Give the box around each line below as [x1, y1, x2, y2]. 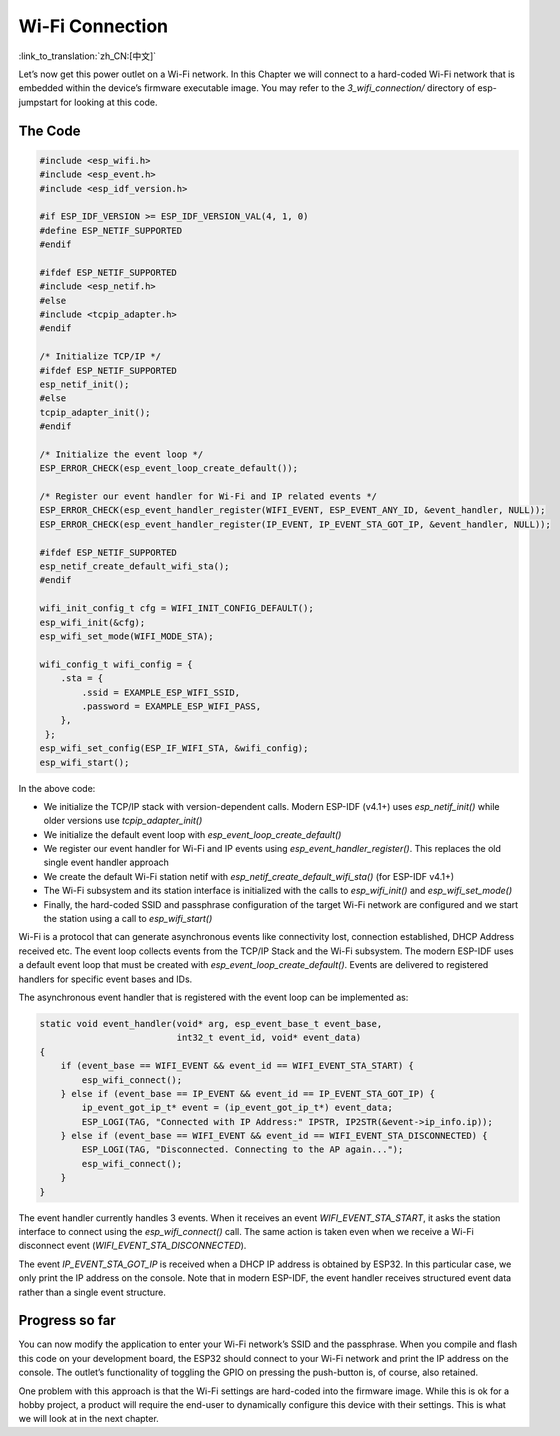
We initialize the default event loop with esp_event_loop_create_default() [43, 828, 342, 840]
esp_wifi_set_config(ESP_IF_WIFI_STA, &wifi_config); [39, 743, 309, 754]
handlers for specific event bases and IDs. [18, 973, 193, 985]
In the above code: [18, 782, 96, 794]
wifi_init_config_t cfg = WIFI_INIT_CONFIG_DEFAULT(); [39, 603, 314, 614]
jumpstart [18, 96, 59, 108]
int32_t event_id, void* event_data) [176, 1032, 362, 1044]
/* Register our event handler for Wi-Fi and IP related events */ [39, 491, 378, 502]
